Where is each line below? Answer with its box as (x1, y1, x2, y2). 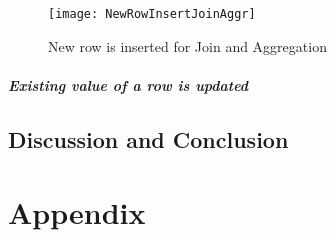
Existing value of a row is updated (8, 74, 249, 95)
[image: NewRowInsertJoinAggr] (48, 7, 256, 21)
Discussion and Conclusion (8, 123, 289, 154)
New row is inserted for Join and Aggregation (48, 35, 327, 56)
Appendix (8, 192, 146, 233)
